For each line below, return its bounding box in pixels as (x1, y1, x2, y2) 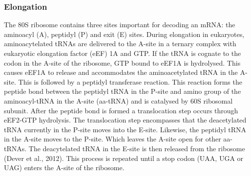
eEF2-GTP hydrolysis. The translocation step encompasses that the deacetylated (4, 115, 247, 125)
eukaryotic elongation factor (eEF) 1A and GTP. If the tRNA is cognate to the (4, 48, 241, 58)
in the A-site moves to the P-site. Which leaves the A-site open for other (4, 134, 221, 144)
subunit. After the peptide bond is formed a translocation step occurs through (4, 105, 238, 115)
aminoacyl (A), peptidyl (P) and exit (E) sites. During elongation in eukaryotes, (4, 29, 245, 39)
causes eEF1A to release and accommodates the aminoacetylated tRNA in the (4, 67, 238, 77)
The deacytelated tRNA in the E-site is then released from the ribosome (28, 143, 245, 153)
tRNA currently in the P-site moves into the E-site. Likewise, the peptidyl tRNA (4, 124, 246, 134)
